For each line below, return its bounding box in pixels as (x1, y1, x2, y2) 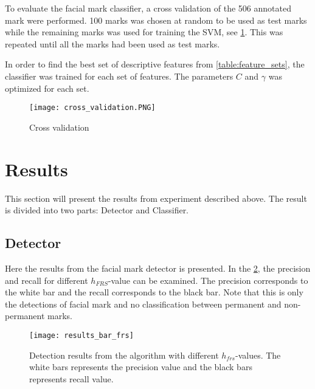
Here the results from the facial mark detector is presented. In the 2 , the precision (5, 261, 311, 274)
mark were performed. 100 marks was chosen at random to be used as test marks (5, 13, 307, 26)
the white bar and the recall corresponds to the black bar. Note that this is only (5, 286, 303, 298)
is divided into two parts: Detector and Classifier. (5, 204, 189, 216)
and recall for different (5, 274, 88, 286)
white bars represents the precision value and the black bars (29, 360, 252, 373)
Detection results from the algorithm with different (29, 348, 219, 361)
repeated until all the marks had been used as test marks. (5, 37, 220, 50)
